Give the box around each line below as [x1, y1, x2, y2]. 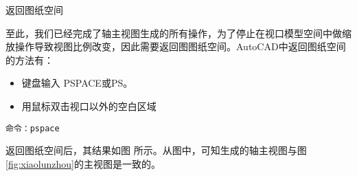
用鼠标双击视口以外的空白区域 [21, 98, 157, 113]
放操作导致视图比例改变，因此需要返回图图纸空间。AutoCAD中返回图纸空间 [5, 39, 346, 54]
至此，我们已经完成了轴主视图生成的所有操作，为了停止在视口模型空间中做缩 [5, 25, 352, 40]
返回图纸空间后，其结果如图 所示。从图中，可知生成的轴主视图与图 [5, 143, 307, 157]
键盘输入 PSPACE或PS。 [21, 76, 133, 90]
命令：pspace [5, 123, 60, 133]
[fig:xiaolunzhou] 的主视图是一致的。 [5, 156, 161, 170]
